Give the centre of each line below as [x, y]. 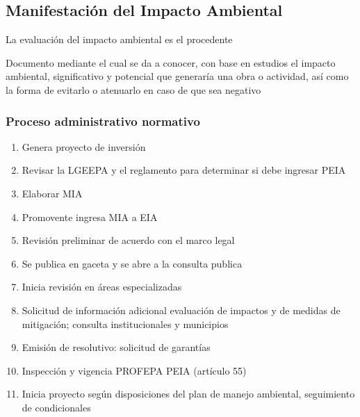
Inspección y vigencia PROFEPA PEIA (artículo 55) [134, 370]
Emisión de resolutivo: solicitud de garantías [116, 347]
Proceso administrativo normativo [103, 121]
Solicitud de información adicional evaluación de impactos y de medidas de [181, 310]
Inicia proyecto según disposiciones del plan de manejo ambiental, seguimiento [188, 394]
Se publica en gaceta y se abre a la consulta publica [132, 263]
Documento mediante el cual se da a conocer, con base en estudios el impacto [171, 62]
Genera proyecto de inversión [84, 146]
